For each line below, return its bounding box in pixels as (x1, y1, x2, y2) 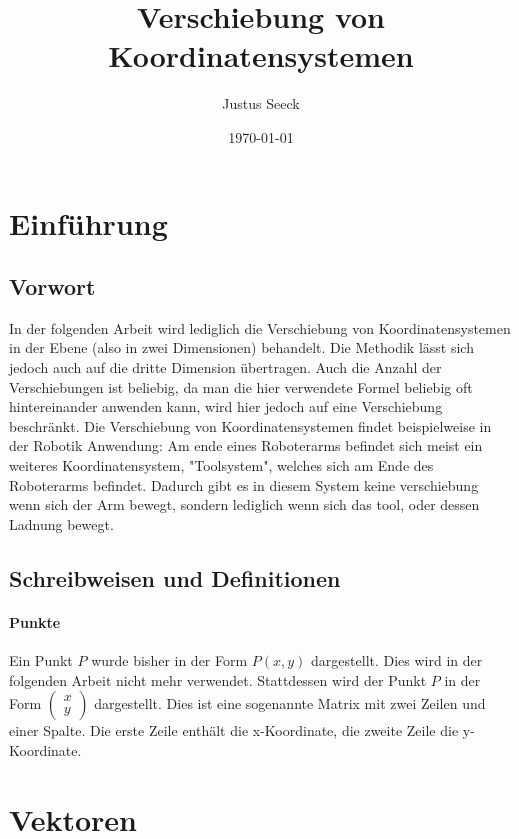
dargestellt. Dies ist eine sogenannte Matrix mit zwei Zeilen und (94, 693, 486, 714)
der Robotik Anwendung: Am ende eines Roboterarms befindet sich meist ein (9, 435, 483, 456)
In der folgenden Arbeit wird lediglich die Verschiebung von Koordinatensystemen (9, 317, 511, 338)
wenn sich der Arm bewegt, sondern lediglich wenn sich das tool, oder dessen (9, 494, 480, 515)
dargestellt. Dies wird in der (311, 650, 483, 670)
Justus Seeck (222, 93, 300, 114)
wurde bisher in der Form (91, 650, 248, 670)
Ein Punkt (9, 650, 73, 670)
